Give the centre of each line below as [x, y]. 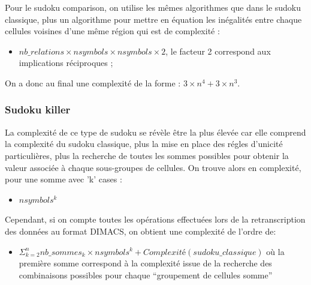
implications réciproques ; [66, 63]
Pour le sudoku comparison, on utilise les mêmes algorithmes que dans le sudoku [153, 7]
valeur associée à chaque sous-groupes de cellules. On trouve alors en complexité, [153, 167]
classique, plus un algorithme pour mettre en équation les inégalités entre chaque [153, 19]
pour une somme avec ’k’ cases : [64, 179]
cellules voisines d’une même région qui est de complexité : [112, 31]
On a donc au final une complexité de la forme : [93, 82]
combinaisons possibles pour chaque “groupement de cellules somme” [146, 274]
